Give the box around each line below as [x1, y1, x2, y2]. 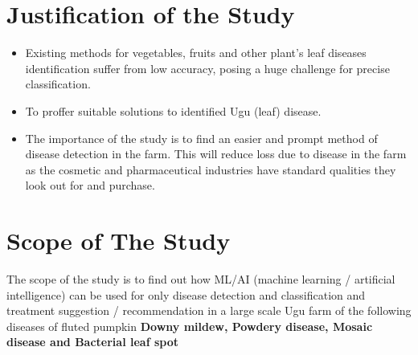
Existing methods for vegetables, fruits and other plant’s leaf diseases [25, 44, 367, 61]
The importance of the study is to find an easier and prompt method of [25, 129, 378, 146]
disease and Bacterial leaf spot [6, 333, 178, 350]
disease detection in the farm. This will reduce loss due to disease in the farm [25, 145, 407, 162]
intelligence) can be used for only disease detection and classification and [6, 286, 366, 303]
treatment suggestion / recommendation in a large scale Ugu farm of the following [6, 302, 412, 319]
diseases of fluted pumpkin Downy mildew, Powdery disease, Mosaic [6, 317, 373, 334]
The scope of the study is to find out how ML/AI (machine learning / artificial [6, 271, 395, 287]
